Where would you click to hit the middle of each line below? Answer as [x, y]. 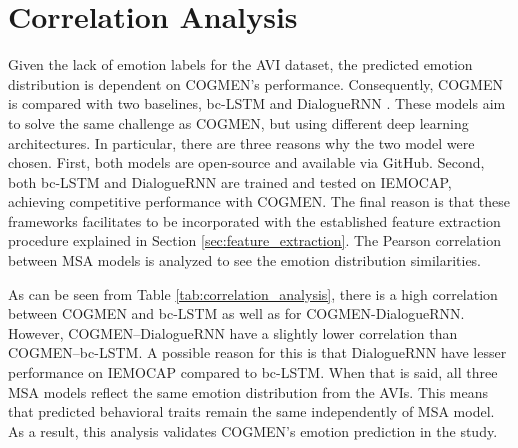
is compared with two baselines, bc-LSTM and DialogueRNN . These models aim [257, 103]
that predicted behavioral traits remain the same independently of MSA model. [251, 411]
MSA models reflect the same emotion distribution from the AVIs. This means [248, 391]
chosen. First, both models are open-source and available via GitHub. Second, [246, 162]
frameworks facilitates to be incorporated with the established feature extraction [254, 220]
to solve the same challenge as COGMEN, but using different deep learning [238, 122]
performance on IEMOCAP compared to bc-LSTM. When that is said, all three [253, 372]
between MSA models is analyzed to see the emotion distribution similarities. [245, 260]
